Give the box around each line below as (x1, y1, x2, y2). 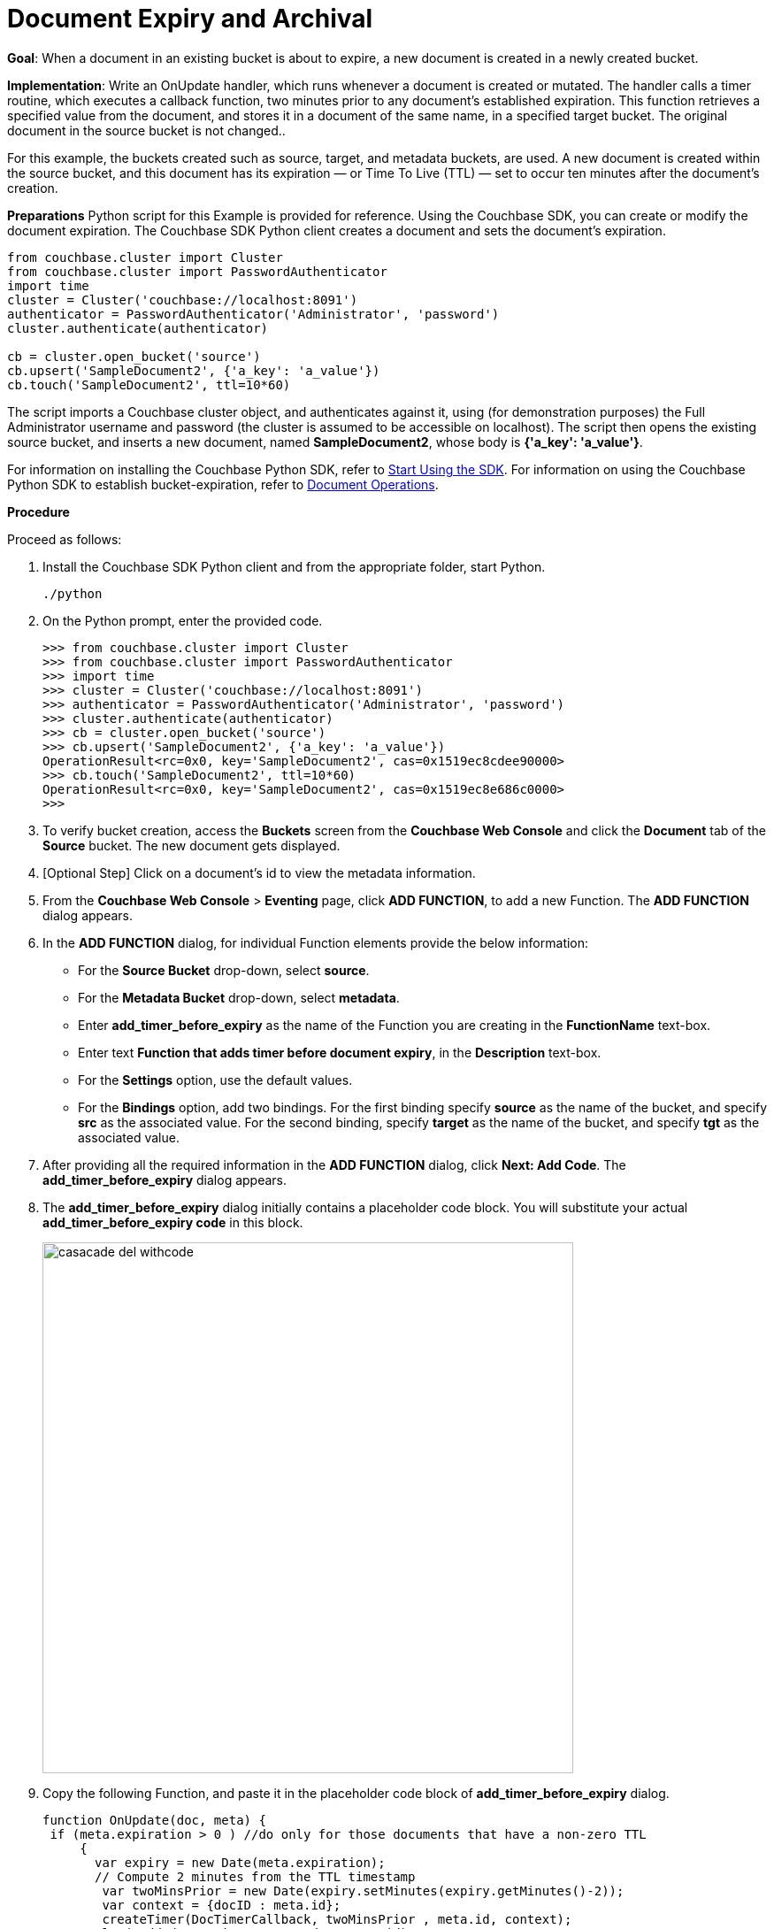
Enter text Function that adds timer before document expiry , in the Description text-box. (78, 1044, 602, 1060)
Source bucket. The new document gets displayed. (42, 837, 341, 853)
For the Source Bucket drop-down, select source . (78, 962, 370, 978)
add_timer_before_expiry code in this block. (42, 1214, 303, 1230)
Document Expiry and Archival (7, 4, 373, 34)
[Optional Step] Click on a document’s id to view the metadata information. (42, 865, 476, 880)
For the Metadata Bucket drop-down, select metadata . (78, 989, 400, 1005)
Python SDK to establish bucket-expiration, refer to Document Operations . (7, 476, 439, 492)
